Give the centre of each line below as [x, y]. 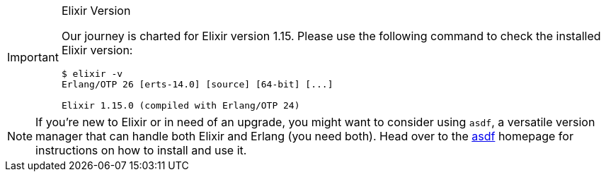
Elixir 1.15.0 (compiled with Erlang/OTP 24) [181, 105]
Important [33, 57]
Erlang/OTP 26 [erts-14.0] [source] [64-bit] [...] [197, 84]
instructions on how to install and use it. [141, 150]
